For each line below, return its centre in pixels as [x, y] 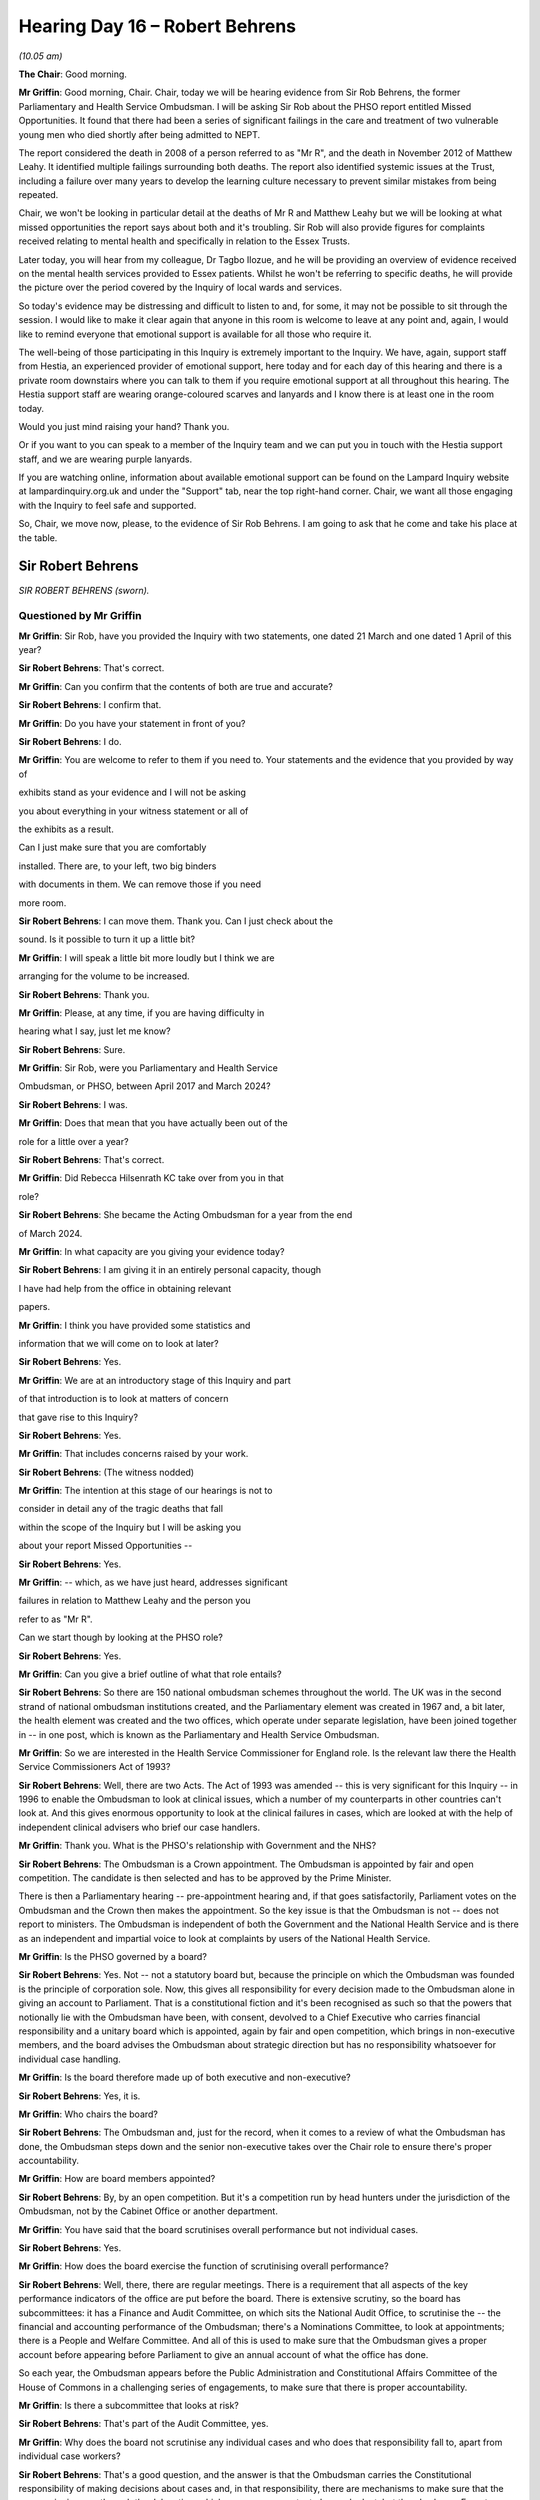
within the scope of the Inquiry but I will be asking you [130, 1527]
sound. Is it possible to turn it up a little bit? [107, 939]
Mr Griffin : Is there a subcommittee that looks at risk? [128, 2405]
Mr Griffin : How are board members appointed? [117, 2179]
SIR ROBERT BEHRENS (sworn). [84, 590]
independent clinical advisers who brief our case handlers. [139, 1827]
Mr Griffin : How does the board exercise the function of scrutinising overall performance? [203, 2266]
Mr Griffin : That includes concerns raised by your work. [133, 1454]
